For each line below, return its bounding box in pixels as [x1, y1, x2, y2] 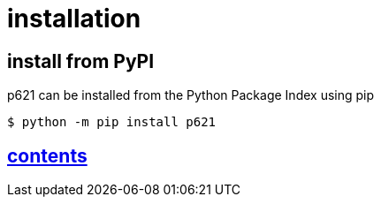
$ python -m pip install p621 [7, 115, 217, 130]
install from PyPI [7, 49, 155, 72]
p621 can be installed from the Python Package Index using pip [7, 87, 375, 103]
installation [7, 4, 141, 34]
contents [7, 144, 88, 167]
